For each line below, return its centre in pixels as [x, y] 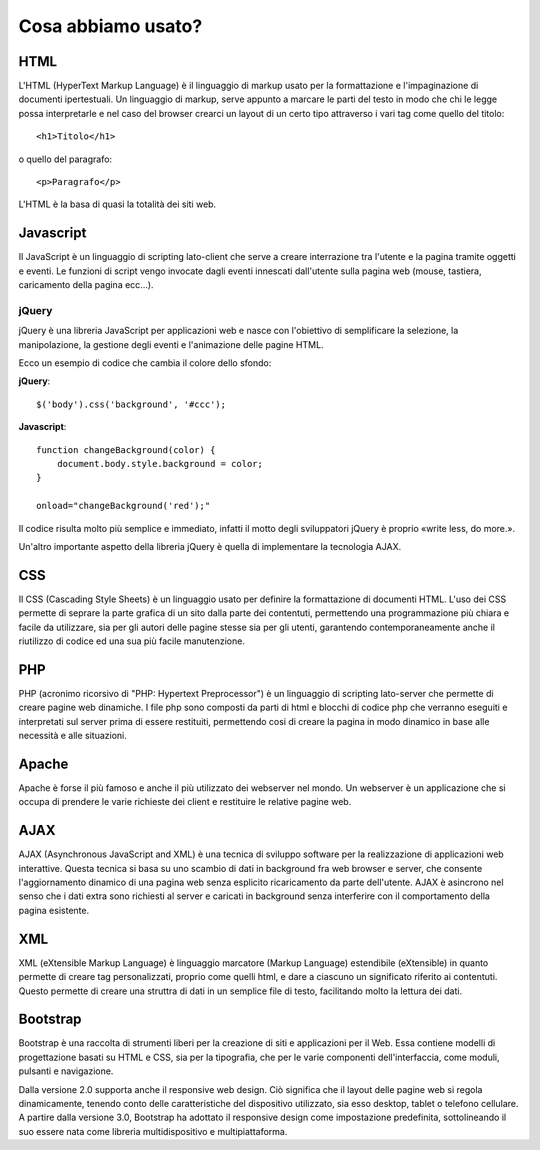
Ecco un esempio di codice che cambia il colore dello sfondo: [145, 363]
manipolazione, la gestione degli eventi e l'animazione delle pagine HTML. [171, 344]
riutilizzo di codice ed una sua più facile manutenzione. [131, 641]
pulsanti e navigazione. [66, 1071]
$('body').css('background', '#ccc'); [131, 404]
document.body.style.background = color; [160, 463]
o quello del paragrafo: [65, 159]
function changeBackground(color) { [126, 449]
